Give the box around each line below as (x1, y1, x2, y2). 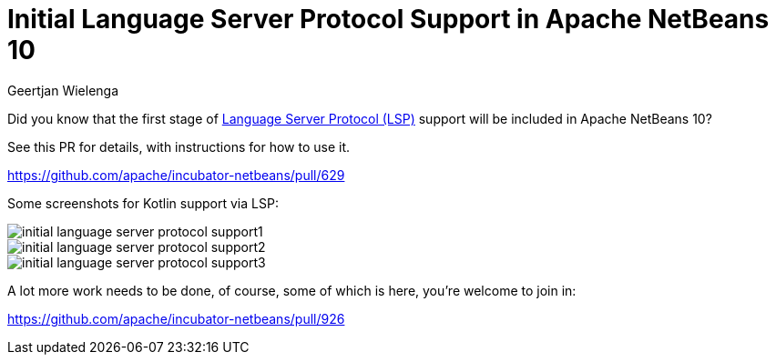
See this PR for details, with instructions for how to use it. (7, 138, 350, 155)
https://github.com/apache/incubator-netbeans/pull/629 (7, 166, 345, 183)
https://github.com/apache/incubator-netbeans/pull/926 (7, 310, 345, 327)
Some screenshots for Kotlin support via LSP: (7, 195, 279, 211)
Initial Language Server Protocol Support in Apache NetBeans (7, 4, 770, 35)
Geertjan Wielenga (7, 82, 119, 98)
